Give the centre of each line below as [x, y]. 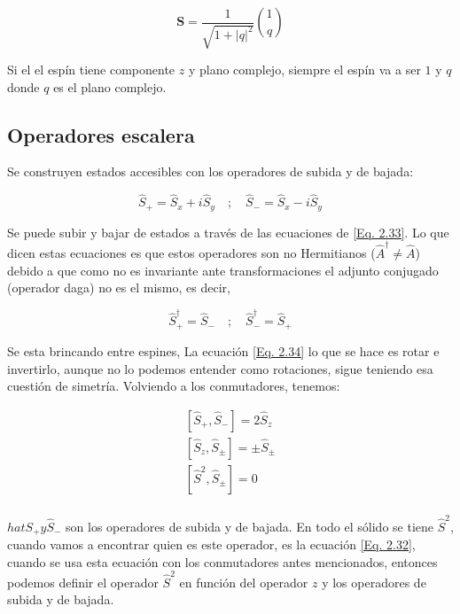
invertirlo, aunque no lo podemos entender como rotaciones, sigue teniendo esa [220, 368]
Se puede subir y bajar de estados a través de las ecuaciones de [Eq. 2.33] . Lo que [228, 232]
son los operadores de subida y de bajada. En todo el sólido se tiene [249, 526]
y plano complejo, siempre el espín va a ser [304, 69]
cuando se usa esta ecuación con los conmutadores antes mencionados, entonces [222, 561]
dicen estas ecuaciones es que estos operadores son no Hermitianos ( [191, 252]
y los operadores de [374, 582]
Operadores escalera [101, 134]
